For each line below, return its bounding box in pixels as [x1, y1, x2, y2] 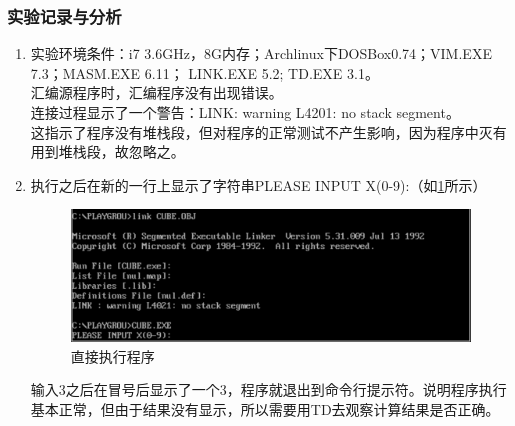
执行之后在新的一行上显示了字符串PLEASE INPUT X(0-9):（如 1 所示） [30, 174, 487, 195]
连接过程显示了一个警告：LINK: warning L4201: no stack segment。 [30, 102, 460, 122]
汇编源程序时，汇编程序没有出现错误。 [30, 82, 283, 103]
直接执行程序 [70, 345, 155, 366]
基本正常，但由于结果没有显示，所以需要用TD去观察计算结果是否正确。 [30, 399, 500, 420]
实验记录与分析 [7, 3, 122, 28]
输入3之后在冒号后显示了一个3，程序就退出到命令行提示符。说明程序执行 [30, 379, 507, 400]
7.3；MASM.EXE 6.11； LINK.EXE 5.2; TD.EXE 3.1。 [30, 62, 379, 83]
